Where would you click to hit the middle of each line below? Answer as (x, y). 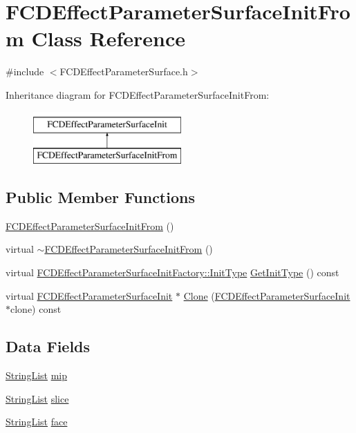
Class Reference (109, 38)
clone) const (36, 309)
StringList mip (37, 375)
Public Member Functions (100, 197)
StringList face (37, 422)
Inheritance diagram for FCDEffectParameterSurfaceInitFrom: (138, 94)
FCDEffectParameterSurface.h (124, 71)
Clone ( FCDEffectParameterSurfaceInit (267, 295)
